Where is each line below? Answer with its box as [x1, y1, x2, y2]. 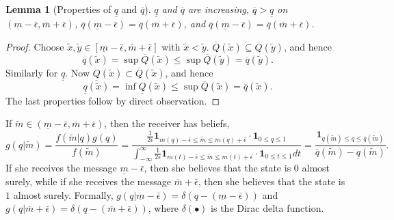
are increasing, [187, 2, 250, 16]
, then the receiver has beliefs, [104, 116, 230, 130]
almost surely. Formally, [13, 187, 114, 202]
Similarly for [5, 66, 58, 80]
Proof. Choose [5, 39, 64, 53]
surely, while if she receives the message [5, 174, 171, 188]
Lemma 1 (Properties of [5, 2, 111, 16]
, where [148, 201, 179, 215]
